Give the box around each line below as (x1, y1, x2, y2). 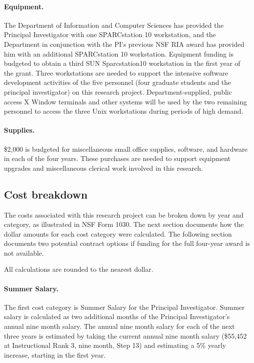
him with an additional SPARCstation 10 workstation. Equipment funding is (4, 48, 233, 59)
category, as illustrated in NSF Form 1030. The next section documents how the (4, 219, 244, 229)
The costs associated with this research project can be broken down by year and (4, 209, 244, 220)
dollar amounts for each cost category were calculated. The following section (4, 228, 232, 239)
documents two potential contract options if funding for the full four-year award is (4, 238, 250, 248)
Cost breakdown (4, 186, 88, 202)
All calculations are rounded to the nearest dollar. (4, 264, 153, 274)
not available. (4, 247, 44, 258)
